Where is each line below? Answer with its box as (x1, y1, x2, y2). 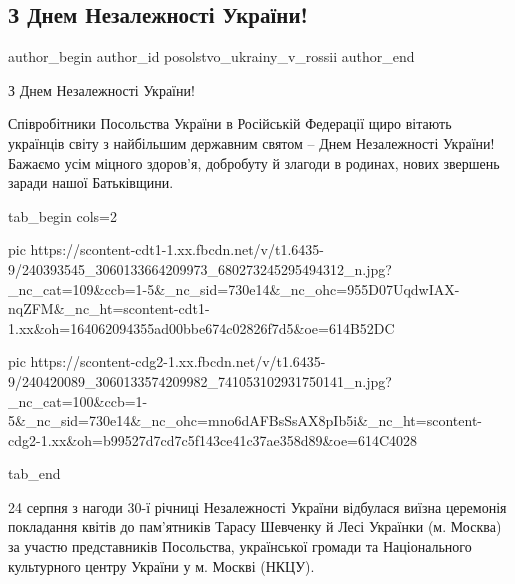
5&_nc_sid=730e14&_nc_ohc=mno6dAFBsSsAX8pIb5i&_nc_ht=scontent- (8, 410, 482, 431)
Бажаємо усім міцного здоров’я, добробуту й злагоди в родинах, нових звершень (8, 152, 500, 173)
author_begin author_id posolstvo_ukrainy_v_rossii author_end (8, 46, 415, 67)
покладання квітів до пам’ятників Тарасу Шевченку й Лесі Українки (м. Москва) (8, 516, 502, 537)
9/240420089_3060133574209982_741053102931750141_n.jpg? (8, 370, 392, 391)
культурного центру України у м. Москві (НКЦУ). (8, 555, 315, 576)
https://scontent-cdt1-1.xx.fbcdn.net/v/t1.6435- (30, 239, 324, 260)
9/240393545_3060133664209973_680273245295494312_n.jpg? (8, 258, 392, 279)
